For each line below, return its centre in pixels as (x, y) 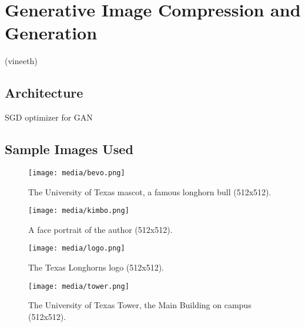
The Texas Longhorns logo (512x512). (96, 267)
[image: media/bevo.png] (77, 173)
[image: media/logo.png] (77, 248)
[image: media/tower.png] (79, 286)
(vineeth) (21, 61)
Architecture (44, 93)
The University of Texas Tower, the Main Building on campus (140, 305)
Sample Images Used (69, 149)
